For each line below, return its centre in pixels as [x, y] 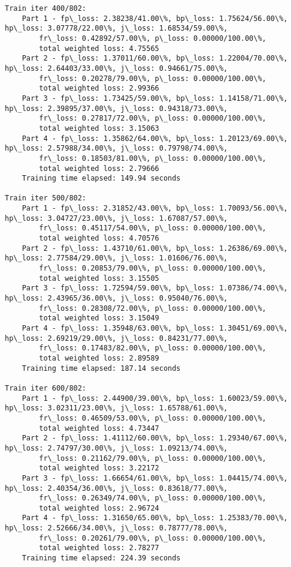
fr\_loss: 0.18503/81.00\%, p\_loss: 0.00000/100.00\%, [153, 158]
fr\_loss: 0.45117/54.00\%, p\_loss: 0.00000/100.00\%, [153, 228]
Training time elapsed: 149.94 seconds [101, 178]
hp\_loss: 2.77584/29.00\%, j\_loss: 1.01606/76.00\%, [116, 258]
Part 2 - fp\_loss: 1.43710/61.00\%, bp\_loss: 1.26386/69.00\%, [155, 248]
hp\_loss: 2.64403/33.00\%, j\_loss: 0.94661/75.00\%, [116, 68]
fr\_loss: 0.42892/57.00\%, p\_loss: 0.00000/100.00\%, [153, 38]
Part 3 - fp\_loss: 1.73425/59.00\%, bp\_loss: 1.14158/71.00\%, [155, 98]
